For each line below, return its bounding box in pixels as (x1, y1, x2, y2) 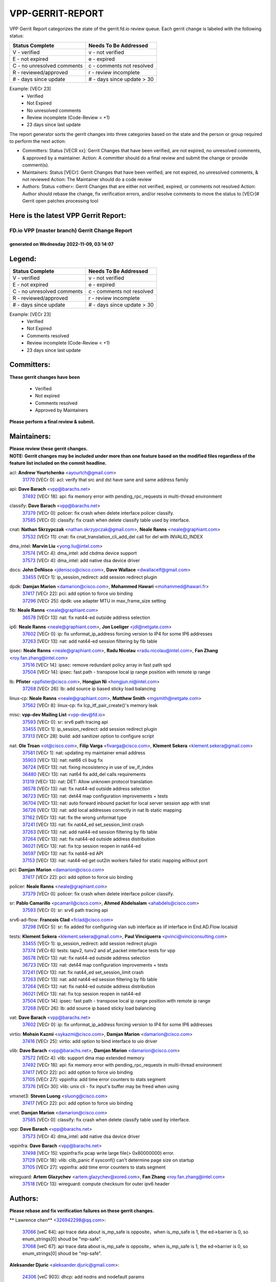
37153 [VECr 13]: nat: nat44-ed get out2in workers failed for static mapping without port (22, 857, 208, 864)
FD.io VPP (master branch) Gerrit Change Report (9, 227, 132, 234)
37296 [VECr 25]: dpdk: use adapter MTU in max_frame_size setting (22, 597, 166, 604)
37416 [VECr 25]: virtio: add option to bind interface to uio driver (22, 1038, 158, 1045)
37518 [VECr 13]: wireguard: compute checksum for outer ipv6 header (22, 1181, 170, 1187)
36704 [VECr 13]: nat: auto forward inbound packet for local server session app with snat (22, 800, 210, 806)
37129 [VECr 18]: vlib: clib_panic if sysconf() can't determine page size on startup (22, 1157, 194, 1163)
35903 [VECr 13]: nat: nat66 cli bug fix (22, 757, 103, 763)
